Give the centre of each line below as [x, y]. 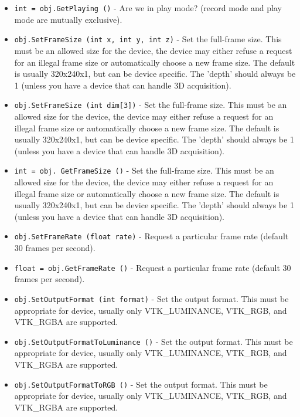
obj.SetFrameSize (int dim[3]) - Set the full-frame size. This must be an [151, 105]
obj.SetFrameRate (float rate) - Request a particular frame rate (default [151, 236]
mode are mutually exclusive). [68, 19]
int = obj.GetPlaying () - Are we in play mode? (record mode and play [148, 8]
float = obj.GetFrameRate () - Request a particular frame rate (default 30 [153, 267]
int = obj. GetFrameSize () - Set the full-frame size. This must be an [144, 170]
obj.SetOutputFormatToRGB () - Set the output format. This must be [141, 384]
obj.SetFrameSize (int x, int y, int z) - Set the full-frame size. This [148, 39]
